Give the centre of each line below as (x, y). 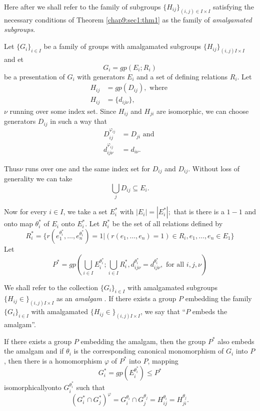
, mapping (163, 360)
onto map (18, 223)
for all (175, 264)
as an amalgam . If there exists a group (116, 298)
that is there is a (199, 211)
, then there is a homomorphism (53, 360)
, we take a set (85, 211)
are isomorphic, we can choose (203, 111)
